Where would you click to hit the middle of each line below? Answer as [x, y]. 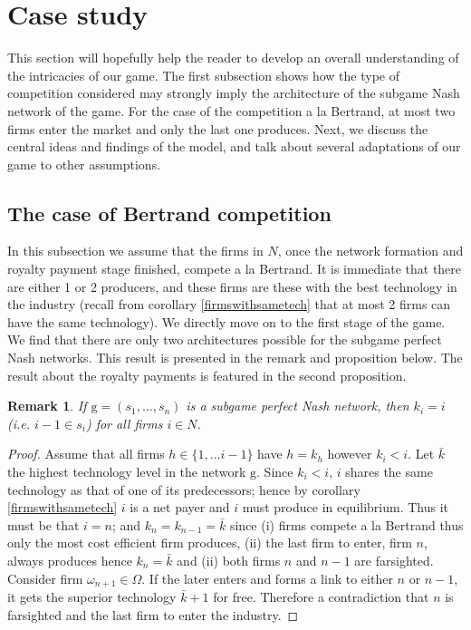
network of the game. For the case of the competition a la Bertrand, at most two [231, 110]
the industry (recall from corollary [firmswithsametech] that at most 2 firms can [229, 304]
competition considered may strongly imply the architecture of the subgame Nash [234, 93]
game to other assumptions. [84, 164]
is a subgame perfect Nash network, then [298, 406]
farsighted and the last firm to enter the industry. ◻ [153, 614]
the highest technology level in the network [127, 472]
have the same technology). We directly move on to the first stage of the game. [226, 321]
